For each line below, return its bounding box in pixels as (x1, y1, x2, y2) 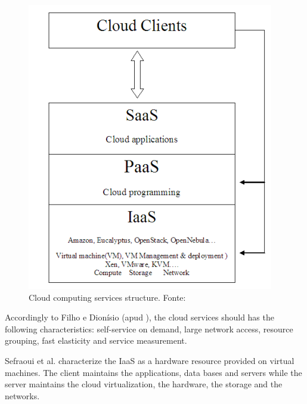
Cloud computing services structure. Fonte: (29, 291, 186, 303)
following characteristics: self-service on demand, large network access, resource (5, 322, 293, 335)
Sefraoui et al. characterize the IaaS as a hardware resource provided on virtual (5, 354, 294, 366)
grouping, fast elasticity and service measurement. (5, 334, 187, 347)
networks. (5, 389, 40, 402)
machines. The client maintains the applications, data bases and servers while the (5, 366, 302, 378)
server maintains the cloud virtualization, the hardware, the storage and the (5, 378, 283, 390)
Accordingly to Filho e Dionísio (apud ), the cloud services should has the (5, 311, 274, 323)
